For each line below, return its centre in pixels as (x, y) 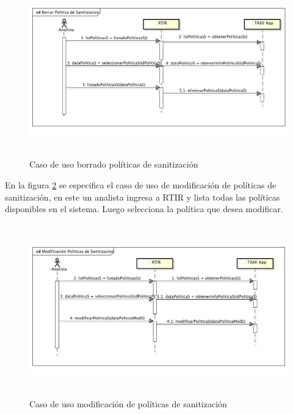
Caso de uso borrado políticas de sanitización (114, 164)
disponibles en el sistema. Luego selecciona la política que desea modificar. (144, 209)
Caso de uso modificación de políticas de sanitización (128, 404)
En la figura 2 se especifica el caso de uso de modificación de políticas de (141, 184)
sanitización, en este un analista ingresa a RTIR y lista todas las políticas (143, 197)
